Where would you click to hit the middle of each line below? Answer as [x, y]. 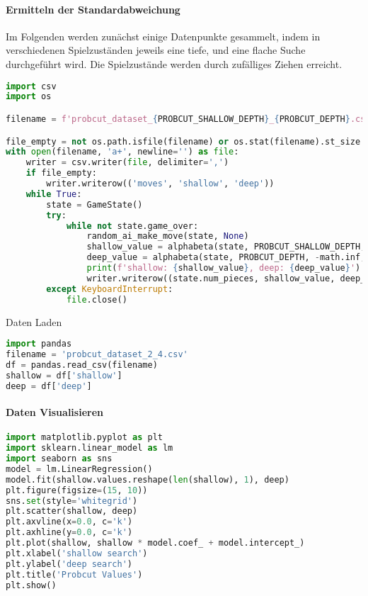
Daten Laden [34, 321]
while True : [54, 194]
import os [29, 97]
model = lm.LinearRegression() [79, 469]
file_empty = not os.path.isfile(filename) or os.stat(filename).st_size [183, 141]
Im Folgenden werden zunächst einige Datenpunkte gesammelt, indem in [163, 36]
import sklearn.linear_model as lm [90, 448]
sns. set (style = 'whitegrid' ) [72, 501]
